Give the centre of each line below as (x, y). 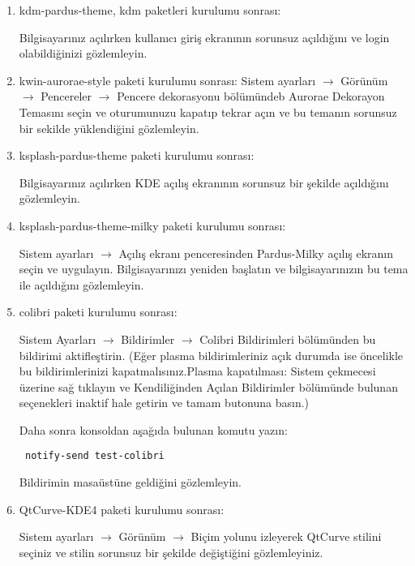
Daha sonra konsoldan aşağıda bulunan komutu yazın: (153, 429)
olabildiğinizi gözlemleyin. (83, 53)
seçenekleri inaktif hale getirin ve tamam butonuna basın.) (164, 403)
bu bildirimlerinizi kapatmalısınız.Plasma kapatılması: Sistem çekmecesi (197, 371)
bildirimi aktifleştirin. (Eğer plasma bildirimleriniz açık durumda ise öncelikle (211, 355)
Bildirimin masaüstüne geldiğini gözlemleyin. (130, 482)
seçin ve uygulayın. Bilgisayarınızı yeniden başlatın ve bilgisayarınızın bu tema (214, 269)
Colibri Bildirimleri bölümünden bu (288, 339)
